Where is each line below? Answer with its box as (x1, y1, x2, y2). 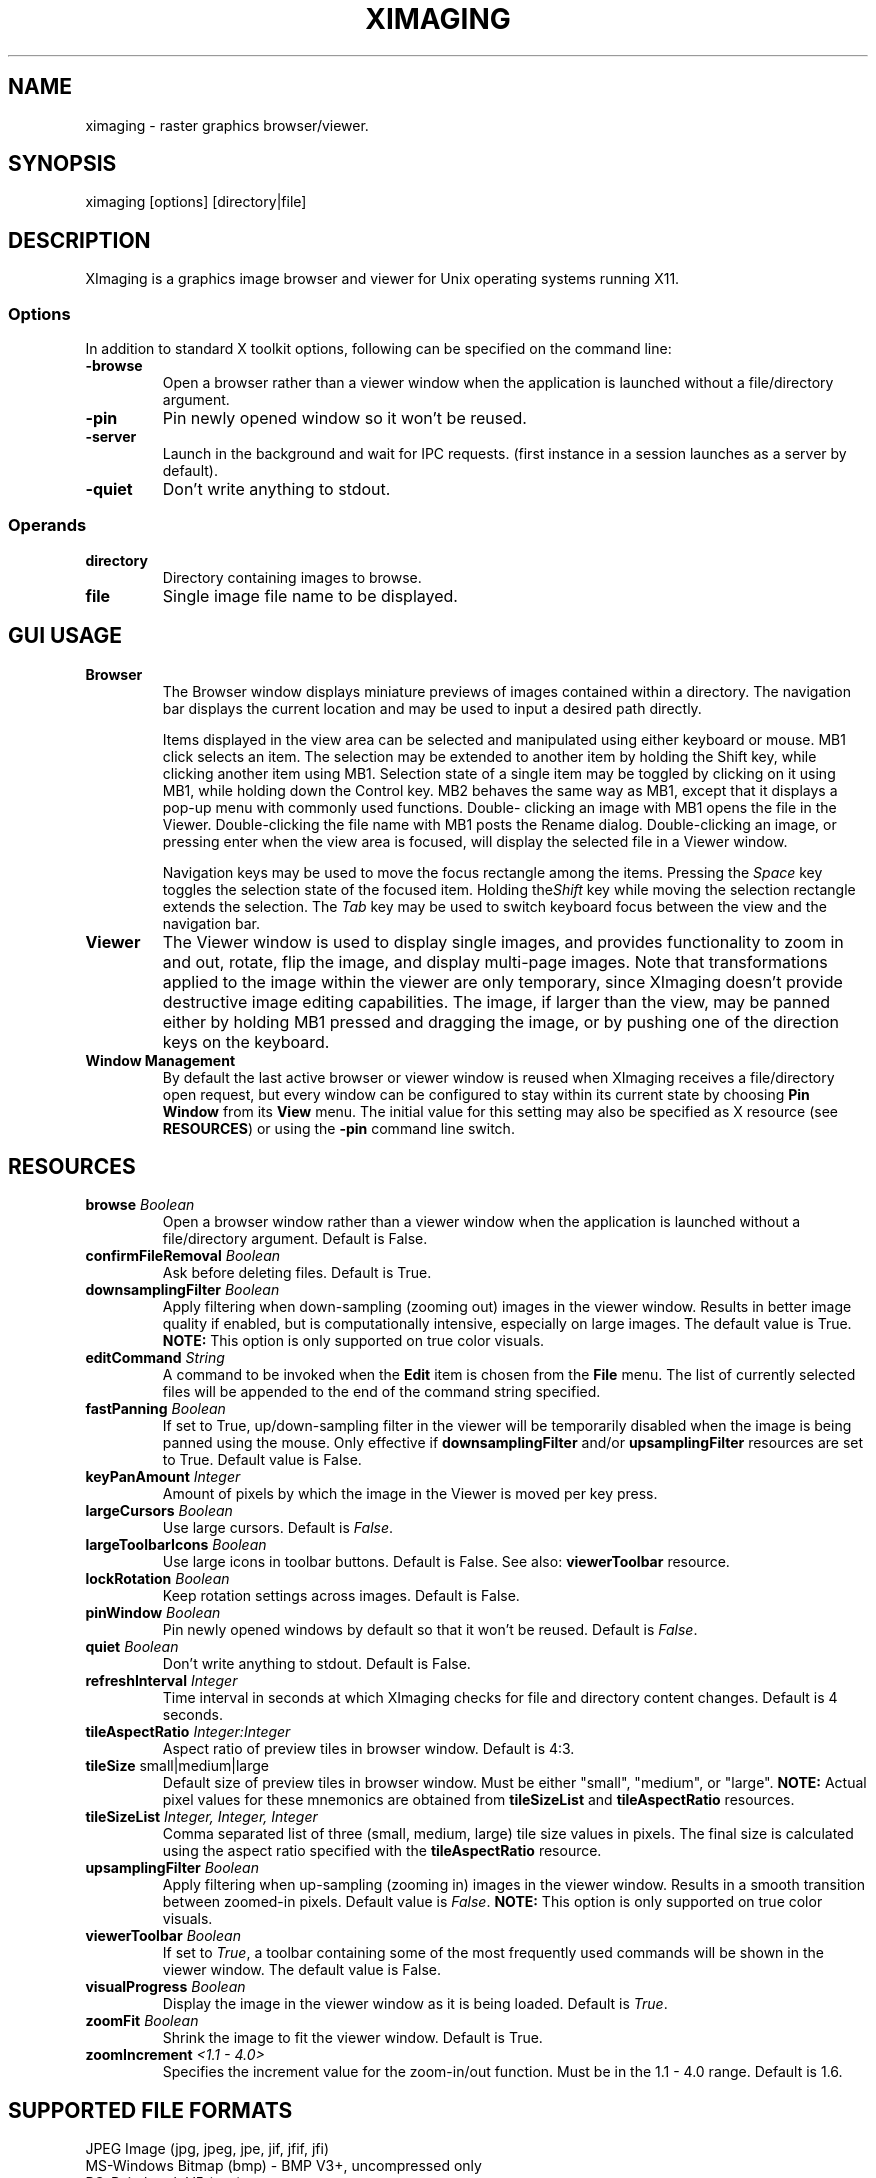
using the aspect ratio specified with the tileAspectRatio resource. (162, 1842, 602, 1860)
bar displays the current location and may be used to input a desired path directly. (162, 699, 702, 717)
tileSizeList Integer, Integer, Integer (85, 1808, 318, 1826)
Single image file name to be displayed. (162, 585, 458, 606)
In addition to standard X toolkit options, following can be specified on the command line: (85, 340, 672, 358)
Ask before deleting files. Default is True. (162, 1264, 432, 1282)
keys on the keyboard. (162, 1031, 330, 1052)
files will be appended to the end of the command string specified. (162, 1383, 601, 1401)
